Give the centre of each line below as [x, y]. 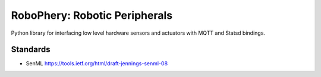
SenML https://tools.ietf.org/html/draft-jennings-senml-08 [97, 63]
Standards [31, 50]
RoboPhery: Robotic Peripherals [92, 15]
